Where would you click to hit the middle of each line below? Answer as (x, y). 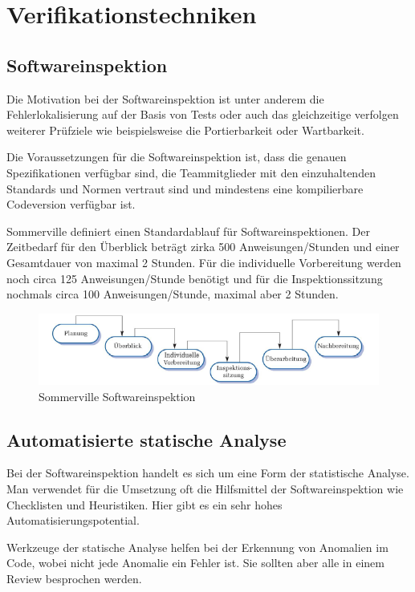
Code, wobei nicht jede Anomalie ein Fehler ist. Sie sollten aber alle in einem (195, 563)
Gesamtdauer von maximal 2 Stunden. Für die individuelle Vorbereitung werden (204, 262)
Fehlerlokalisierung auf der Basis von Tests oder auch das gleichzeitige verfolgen (203, 114)
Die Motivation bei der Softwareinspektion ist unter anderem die (165, 98)
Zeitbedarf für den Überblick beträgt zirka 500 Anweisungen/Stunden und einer (203, 247)
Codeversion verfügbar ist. (71, 204)
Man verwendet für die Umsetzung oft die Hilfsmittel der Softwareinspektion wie (205, 488)
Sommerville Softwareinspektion (117, 396)
